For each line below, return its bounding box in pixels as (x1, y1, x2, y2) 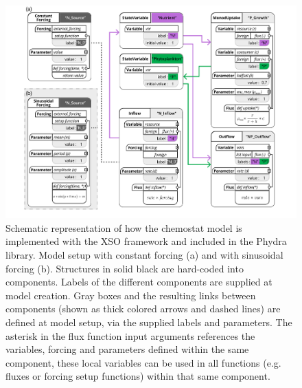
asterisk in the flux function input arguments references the (5, 328, 255, 343)
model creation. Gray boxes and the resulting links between (5, 288, 256, 302)
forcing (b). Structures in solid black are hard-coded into (5, 261, 244, 275)
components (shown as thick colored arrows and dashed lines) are (5, 301, 281, 316)
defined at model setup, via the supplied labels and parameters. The (5, 314, 292, 329)
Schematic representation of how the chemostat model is (5, 220, 242, 235)
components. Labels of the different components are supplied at (5, 274, 272, 289)
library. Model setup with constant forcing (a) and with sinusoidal (5, 247, 283, 261)
